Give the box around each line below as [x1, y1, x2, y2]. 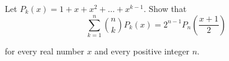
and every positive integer [94, 44, 189, 57]
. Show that [143, 2, 187, 14]
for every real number [5, 44, 84, 57]
